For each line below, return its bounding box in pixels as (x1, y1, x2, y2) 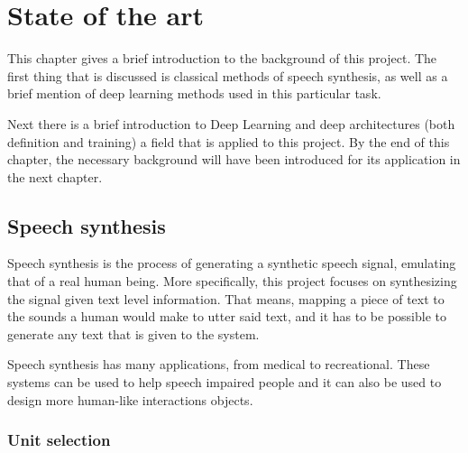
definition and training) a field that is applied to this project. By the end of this (7, 132, 450, 151)
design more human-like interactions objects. (7, 390, 253, 409)
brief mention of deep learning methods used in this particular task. (7, 84, 381, 103)
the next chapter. (7, 167, 103, 186)
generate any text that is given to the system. (7, 324, 260, 343)
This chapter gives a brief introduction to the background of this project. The (7, 49, 437, 68)
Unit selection (7, 429, 111, 451)
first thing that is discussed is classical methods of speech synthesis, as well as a (7, 66, 448, 85)
